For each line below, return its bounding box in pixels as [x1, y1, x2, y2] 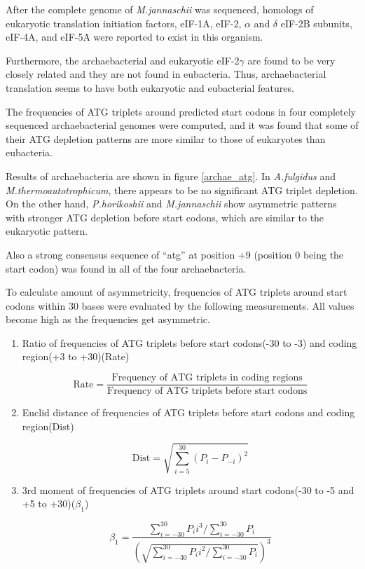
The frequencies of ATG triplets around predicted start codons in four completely [6, 104, 356, 118]
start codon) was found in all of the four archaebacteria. [6, 261, 247, 275]
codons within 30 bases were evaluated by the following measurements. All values [6, 298, 354, 313]
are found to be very [247, 53, 336, 67]
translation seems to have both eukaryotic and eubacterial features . [6, 80, 294, 95]
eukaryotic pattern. [6, 224, 88, 238]
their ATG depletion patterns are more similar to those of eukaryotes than [6, 131, 326, 146]
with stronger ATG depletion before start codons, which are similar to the [6, 210, 324, 224]
